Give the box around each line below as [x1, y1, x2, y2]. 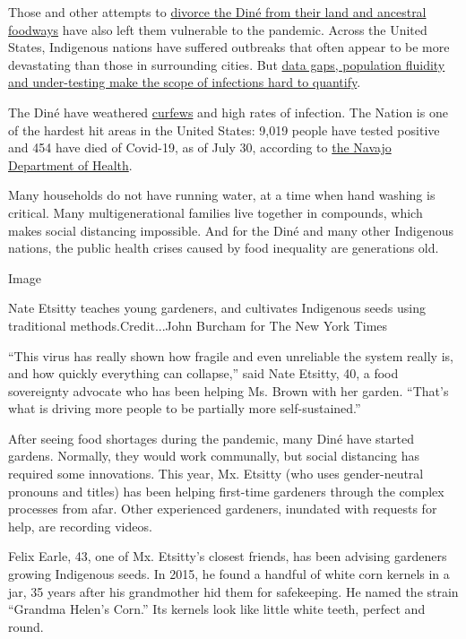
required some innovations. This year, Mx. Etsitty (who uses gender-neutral [8, 464, 424, 483]
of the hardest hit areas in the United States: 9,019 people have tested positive [8, 120, 440, 139]
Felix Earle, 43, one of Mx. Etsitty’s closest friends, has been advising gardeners [8, 547, 447, 566]
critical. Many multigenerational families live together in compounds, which [8, 203, 423, 221]
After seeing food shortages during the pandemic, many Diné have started [8, 428, 414, 447]
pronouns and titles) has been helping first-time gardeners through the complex [8, 481, 444, 500]
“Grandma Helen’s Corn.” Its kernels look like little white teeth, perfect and [8, 600, 426, 618]
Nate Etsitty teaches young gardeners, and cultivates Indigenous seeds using [8, 298, 426, 317]
